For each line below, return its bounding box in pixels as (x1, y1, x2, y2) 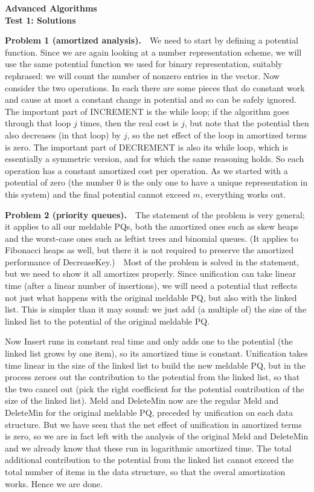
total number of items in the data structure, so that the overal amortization (5, 465, 286, 477)
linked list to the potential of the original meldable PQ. (5, 314, 210, 327)
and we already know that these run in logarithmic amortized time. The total (5, 441, 292, 454)
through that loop (5, 117, 71, 129)
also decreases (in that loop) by (5, 128, 121, 141)
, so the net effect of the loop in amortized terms (127, 128, 307, 141)
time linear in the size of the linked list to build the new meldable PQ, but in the (5, 358, 306, 371)
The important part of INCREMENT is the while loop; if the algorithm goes (5, 105, 289, 117)
